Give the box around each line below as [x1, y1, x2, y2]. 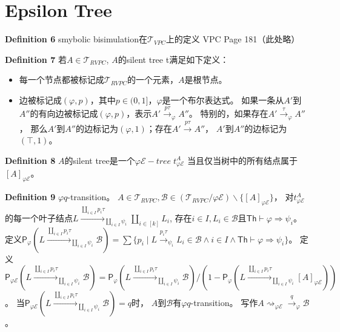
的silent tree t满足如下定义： [118, 53, 229, 65]
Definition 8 [5, 154, 56, 166]
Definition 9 [5, 190, 56, 203]
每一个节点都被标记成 [19, 73, 104, 86]
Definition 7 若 [5, 53, 67, 65]
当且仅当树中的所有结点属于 [187, 154, 298, 166]
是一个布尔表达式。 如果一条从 [162, 93, 284, 106]
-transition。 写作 [190, 296, 258, 309]
